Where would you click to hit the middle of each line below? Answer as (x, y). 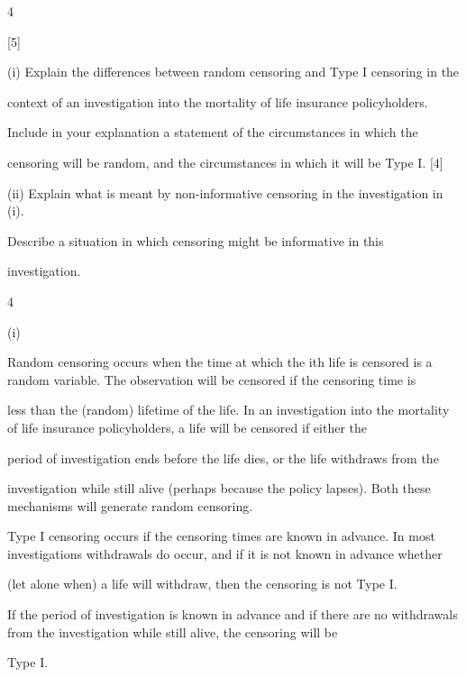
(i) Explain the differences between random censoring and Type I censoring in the (233, 72)
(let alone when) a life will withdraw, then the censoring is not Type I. (202, 584)
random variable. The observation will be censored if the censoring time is (212, 379)
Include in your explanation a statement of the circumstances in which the (213, 132)
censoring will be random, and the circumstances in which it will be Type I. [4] (225, 162)
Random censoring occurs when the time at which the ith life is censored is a (220, 362)
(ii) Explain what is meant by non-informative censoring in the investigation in (225, 192)
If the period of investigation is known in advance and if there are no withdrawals (233, 614)
